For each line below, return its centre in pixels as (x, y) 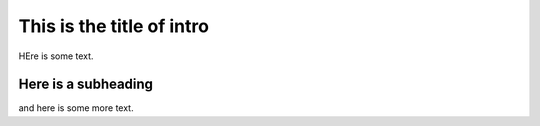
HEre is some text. (56, 56)
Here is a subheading (86, 84)
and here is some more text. (76, 108)
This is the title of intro (114, 26)
